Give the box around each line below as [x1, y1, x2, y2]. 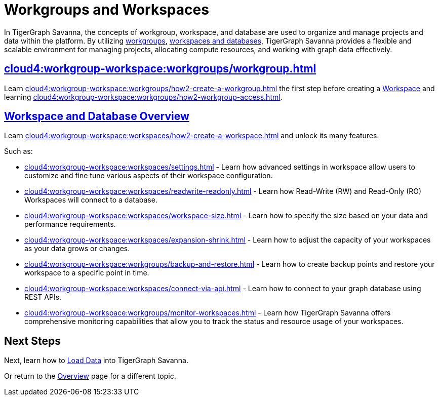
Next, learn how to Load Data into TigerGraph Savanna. [4, 356, 188, 365]
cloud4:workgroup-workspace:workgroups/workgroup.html [4, 62, 316, 75]
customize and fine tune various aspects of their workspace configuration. [24, 171, 273, 180]
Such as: [4, 147, 33, 156]
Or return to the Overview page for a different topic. [4, 372, 176, 381]
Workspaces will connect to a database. [24, 195, 157, 205]
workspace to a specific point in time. [24, 268, 149, 277]
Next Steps [4, 334, 61, 347]
